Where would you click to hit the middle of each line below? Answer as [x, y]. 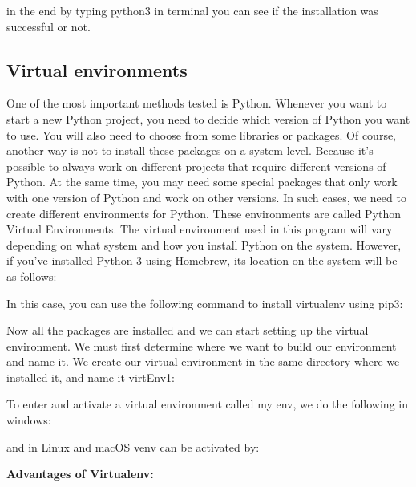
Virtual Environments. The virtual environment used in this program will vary [200, 229]
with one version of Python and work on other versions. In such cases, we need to [206, 197]
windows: [29, 420]
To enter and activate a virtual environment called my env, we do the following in [207, 404]
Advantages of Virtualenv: [80, 474]
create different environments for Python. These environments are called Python [204, 213]
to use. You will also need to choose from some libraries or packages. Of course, [202, 134]
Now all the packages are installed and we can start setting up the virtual [188, 330]
